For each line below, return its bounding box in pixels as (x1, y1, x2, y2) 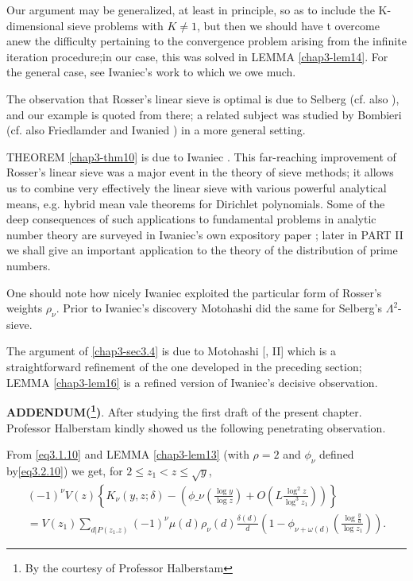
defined (319, 446, 354, 463)
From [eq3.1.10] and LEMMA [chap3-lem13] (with (6, 446, 249, 463)
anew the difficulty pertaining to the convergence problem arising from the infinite (6, 33, 407, 49)
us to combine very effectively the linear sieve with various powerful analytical (6, 179, 387, 196)
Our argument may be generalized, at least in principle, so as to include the (6, 2, 375, 17)
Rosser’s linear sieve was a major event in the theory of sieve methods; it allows (6, 164, 394, 180)
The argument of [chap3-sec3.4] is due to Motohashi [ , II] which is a (6, 343, 336, 359)
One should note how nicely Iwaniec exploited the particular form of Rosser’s (6, 284, 382, 300)
